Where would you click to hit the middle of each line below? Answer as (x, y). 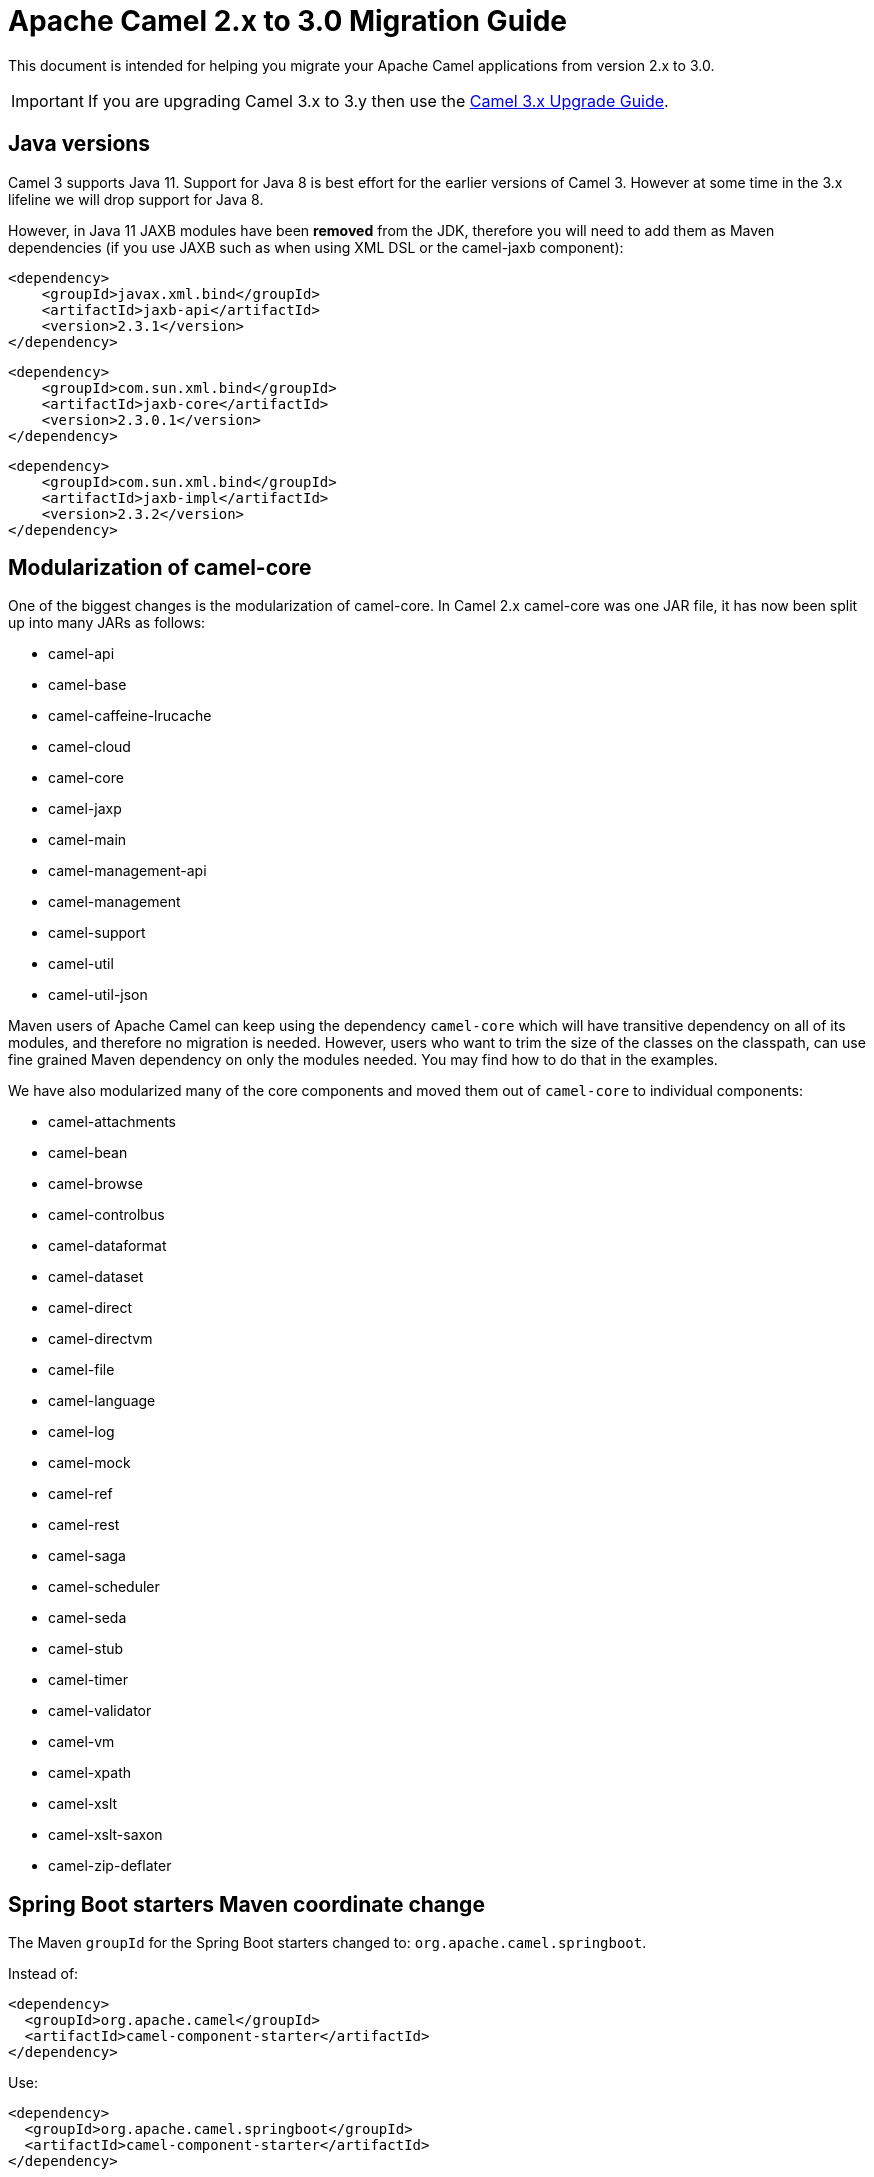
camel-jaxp (85, 809)
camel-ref (80, 1494)
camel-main (87, 840)
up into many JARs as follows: (107, 623)
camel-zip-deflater (110, 1866)
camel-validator (100, 1711)
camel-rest (84, 1525)
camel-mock (89, 1463)
